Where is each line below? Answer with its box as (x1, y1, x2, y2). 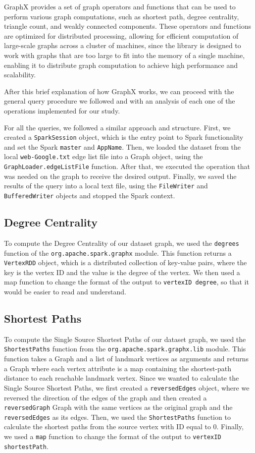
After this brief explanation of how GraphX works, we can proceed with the (4, 86, 234, 96)
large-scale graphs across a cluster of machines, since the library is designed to (4, 40, 241, 51)
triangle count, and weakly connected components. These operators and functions (4, 21, 251, 31)
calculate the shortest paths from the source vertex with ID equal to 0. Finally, (4, 421, 244, 432)
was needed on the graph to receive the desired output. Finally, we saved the (4, 170, 237, 181)
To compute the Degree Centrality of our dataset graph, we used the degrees (4, 237, 239, 248)
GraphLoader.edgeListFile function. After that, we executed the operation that (4, 161, 251, 171)
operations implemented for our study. (4, 105, 120, 115)
